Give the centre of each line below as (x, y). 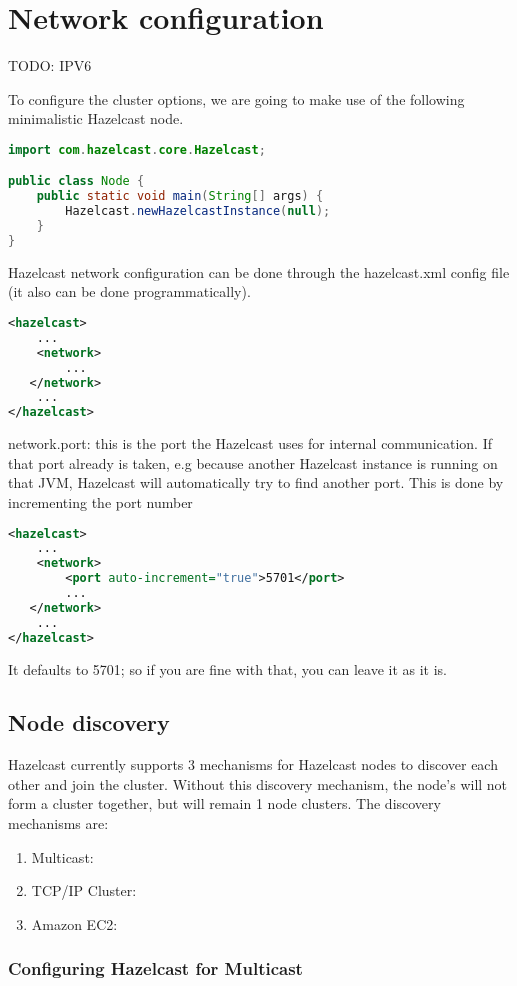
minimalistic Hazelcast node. (96, 118)
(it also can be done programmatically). (129, 291)
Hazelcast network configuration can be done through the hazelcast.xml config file (259, 271)
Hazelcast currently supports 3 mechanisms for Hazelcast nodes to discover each (253, 764)
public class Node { (76, 181)
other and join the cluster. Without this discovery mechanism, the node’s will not (258, 783)
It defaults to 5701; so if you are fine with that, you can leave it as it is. (227, 668)
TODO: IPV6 (50, 65)
